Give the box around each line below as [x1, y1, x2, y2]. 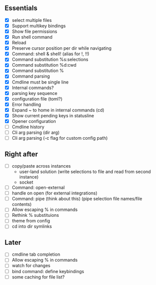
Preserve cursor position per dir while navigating [11, 45, 112, 51]
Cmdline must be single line [11, 79, 69, 85]
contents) [11, 201, 32, 207]
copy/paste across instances [11, 163, 71, 169]
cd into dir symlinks [11, 223, 52, 229]
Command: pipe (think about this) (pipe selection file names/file [11, 196, 143, 202]
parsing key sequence [11, 90, 58, 96]
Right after [4, 150, 38, 158]
